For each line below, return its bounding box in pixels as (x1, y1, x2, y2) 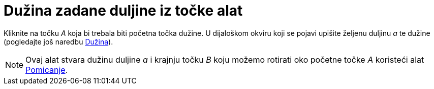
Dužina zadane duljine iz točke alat (4, 2, 243, 19)
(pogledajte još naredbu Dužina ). (4, 37, 113, 46)
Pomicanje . (25, 64, 68, 75)
